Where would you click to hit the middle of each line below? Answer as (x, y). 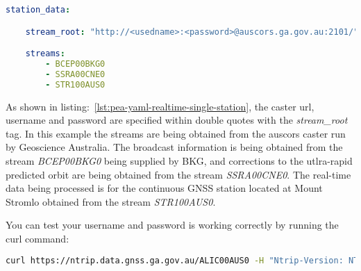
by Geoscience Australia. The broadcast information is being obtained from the (174, 147)
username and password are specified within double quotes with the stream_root (177, 120)
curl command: (37, 238)
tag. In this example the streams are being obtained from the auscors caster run (176, 133)
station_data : (38, 10)
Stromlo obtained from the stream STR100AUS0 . (111, 201)
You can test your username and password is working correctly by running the (172, 225)
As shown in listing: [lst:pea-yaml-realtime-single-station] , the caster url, (160, 106)
